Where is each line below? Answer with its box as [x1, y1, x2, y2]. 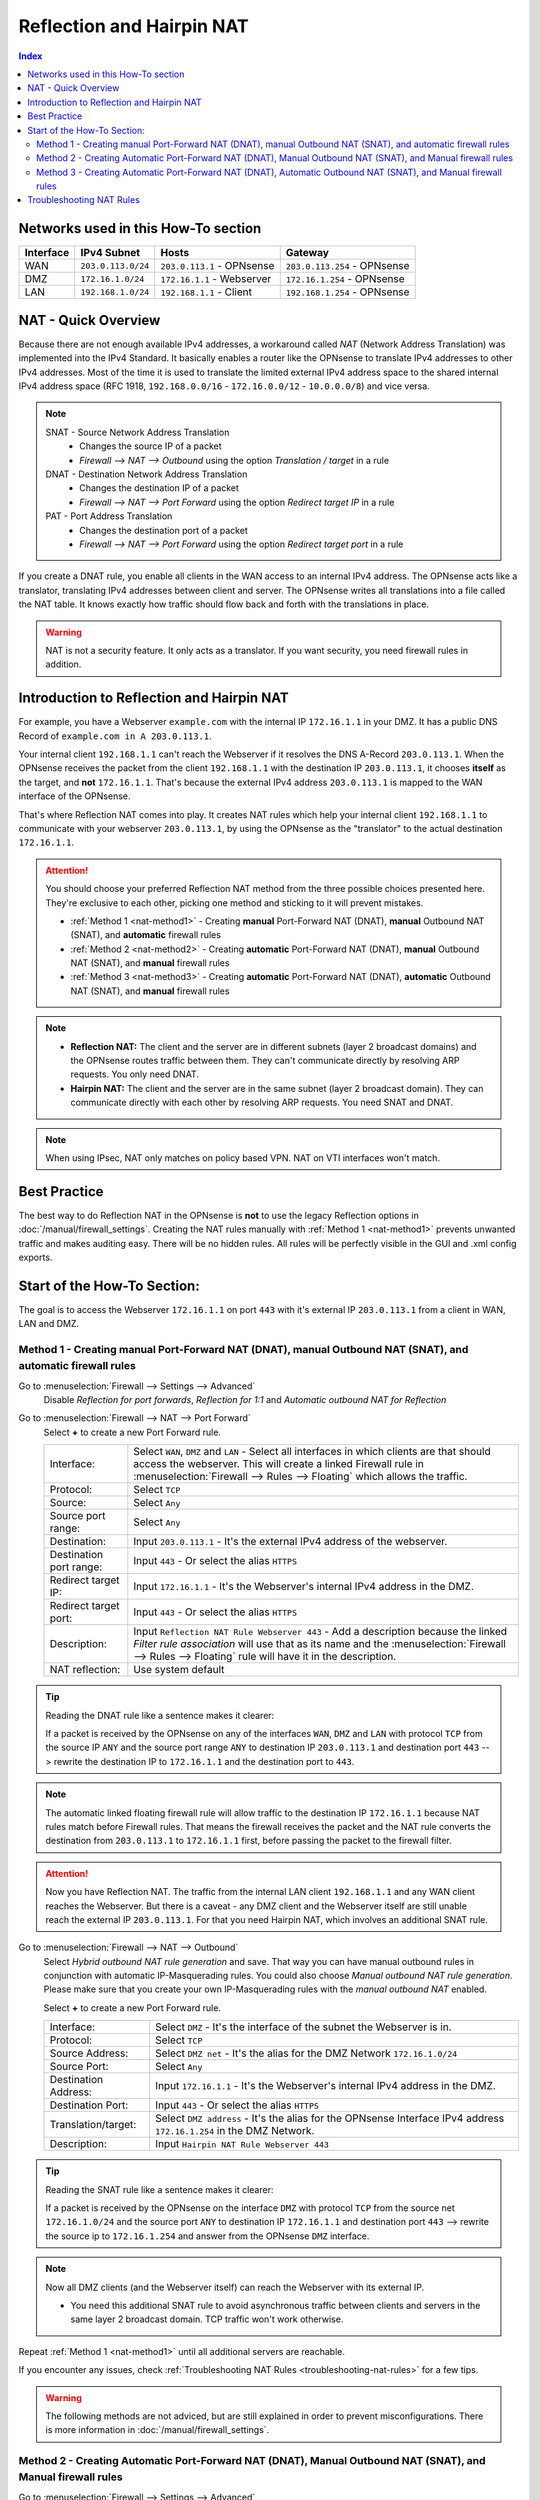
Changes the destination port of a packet [79, 524, 249, 536]
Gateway [285, 246, 330, 260]
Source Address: [49, 2046, 129, 2060]
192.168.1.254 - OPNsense [285, 285, 410, 299]
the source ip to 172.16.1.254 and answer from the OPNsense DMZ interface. [45, 2230, 370, 2242]
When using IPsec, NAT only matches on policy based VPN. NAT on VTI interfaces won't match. [45, 1151, 440, 1164]
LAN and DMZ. [18, 1318, 80, 1330]
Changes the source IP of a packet [79, 440, 222, 452]
